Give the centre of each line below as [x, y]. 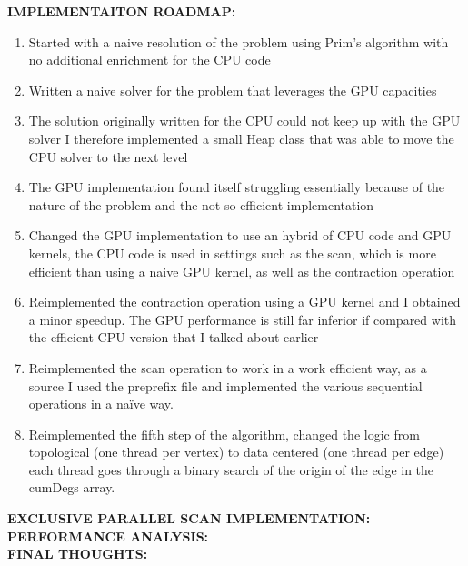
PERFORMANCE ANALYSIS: [108, 536]
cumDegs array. [72, 487]
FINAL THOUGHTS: [78, 554]
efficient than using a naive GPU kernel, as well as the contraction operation [242, 271]
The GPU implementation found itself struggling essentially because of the [237, 187]
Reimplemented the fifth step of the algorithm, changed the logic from [224, 434]
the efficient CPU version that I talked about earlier [174, 337]
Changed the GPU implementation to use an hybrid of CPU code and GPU [240, 235]
